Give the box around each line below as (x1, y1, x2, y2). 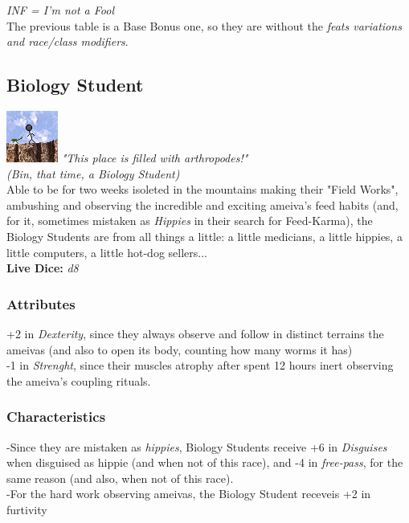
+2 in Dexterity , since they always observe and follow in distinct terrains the (6, 325, 384, 341)
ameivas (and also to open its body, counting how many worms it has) (6, 341, 353, 358)
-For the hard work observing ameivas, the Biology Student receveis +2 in (6, 485, 371, 502)
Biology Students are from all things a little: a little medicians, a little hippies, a (6, 227, 403, 244)
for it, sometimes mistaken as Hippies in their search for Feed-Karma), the (6, 212, 373, 229)
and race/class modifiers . (6, 33, 129, 50)
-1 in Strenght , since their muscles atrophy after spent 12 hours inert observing (6, 357, 394, 374)
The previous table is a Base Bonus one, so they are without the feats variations (6, 17, 402, 34)
